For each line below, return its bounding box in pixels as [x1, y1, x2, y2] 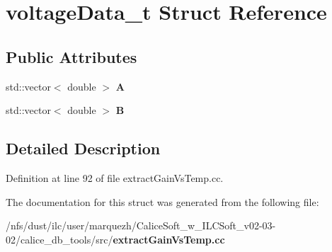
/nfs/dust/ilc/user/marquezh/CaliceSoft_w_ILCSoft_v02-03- [6, 218, 276, 233]
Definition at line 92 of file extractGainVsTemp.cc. [6, 170, 224, 185]
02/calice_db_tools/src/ [6, 231, 113, 246]
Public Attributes [6, 45, 137, 67]
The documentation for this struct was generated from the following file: [6, 194, 319, 209]
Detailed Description [6, 137, 161, 159]
